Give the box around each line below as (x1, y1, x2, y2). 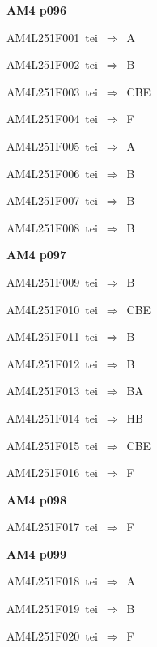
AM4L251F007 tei (6, 192, 98, 209)
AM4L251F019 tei (6, 600, 98, 617)
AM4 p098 (6, 491, 66, 508)
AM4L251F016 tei (6, 464, 98, 481)
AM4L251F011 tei (6, 328, 98, 345)
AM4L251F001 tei (6, 28, 98, 45)
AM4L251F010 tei (6, 300, 98, 317)
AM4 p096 (6, 2, 66, 18)
